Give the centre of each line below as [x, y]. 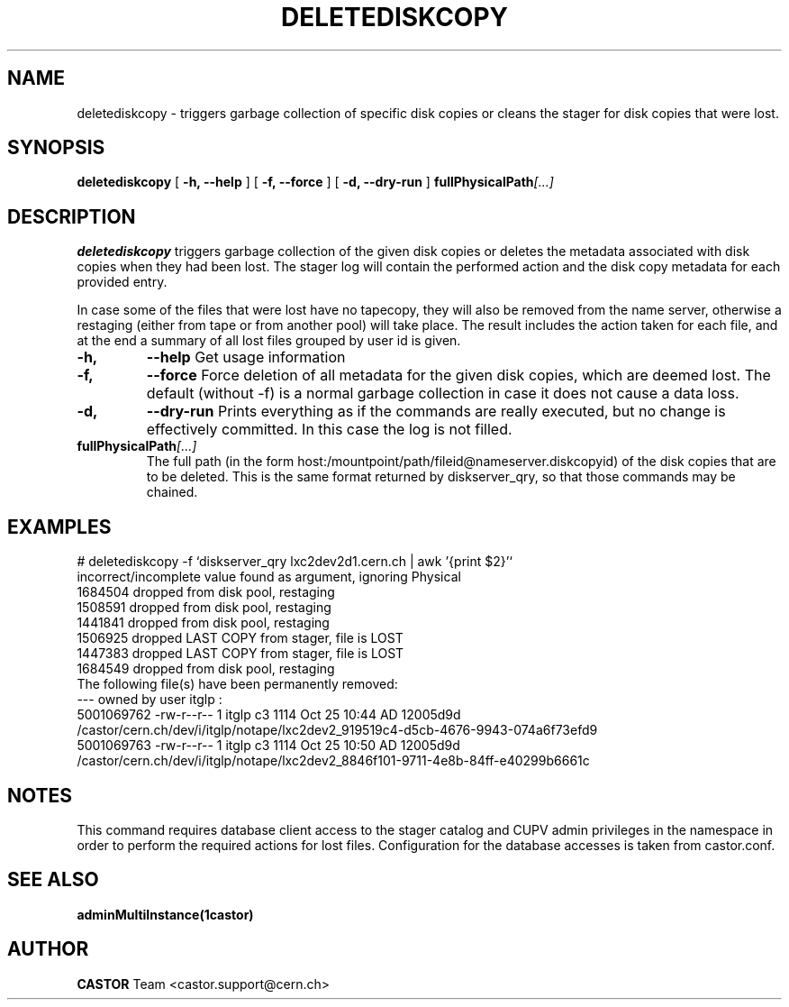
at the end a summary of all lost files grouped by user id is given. [269, 341]
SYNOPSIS [56, 148]
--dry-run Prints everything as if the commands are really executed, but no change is [436, 412]
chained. [172, 492]
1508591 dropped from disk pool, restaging [204, 608]
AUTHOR [48, 949]
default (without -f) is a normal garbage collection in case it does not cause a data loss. [443, 394]
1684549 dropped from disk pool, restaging [206, 669]
